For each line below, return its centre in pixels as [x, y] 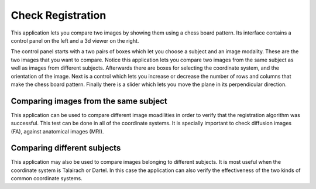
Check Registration [59, 15]
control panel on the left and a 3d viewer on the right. [75, 40]
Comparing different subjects [66, 148]
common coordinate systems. [47, 178]
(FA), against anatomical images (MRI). [57, 131]
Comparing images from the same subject [89, 101]
